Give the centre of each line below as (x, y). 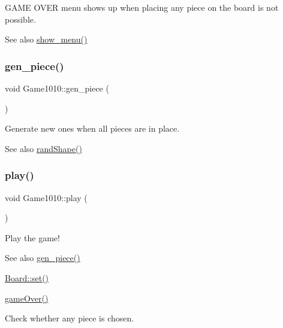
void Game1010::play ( (46, 197)
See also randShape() (43, 148)
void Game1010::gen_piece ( (57, 88)
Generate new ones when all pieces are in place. (92, 128)
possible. (20, 19)
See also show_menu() (46, 39)
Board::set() (27, 277)
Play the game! (32, 237)
